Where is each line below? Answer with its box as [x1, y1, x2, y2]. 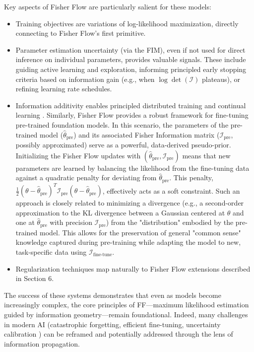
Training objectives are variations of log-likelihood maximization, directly [15, 18, 239, 28]
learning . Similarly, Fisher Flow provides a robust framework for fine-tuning [15, 110, 249, 120]
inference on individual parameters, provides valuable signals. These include [15, 54, 246, 65]
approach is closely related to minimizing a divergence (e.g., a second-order [15, 198, 244, 208]
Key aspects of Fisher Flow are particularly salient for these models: [4, 1, 211, 11]
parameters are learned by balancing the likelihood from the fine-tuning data [15, 162, 250, 173]
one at [15, 217, 35, 227]
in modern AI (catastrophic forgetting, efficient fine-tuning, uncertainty [4, 319, 221, 329]
